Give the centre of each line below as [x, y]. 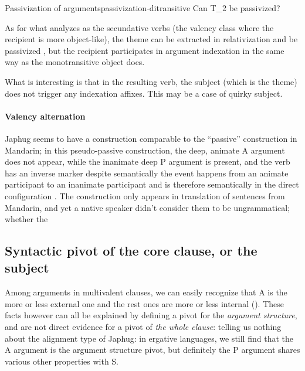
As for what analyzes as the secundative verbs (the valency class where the [139, 27]
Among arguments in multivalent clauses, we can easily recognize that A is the [146, 292]
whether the [26, 219]
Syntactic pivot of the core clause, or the [131, 251]
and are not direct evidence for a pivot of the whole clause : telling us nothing [143, 327]
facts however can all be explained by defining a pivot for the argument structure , [151, 315]
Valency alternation [45, 116]
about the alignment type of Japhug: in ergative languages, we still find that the [149, 338]
